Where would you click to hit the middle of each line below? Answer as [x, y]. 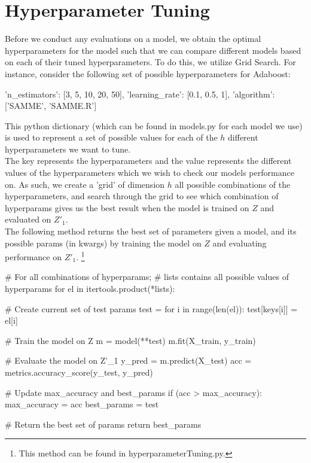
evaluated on [28, 219]
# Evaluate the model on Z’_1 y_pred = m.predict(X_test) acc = [128, 360]
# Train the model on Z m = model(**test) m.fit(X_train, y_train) [130, 340]
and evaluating [240, 243]
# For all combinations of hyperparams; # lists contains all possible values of [147, 277]
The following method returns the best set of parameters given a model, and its [151, 231]
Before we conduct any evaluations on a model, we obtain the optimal [133, 39]
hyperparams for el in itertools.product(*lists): [90, 289]
